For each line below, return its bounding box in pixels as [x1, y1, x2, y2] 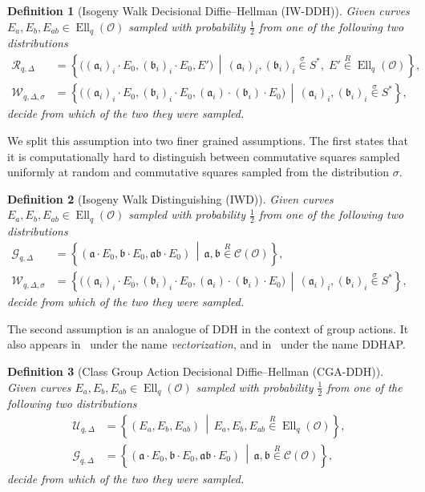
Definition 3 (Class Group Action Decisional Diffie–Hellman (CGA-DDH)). [7, 363, 384, 380]
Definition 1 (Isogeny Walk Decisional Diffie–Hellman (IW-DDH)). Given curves [7, 2, 410, 18]
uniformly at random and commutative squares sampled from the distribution [7, 163, 390, 180]
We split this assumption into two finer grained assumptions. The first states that [7, 132, 408, 148]
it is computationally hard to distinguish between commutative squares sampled [7, 147, 400, 164]
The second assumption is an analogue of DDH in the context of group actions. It [7, 320, 409, 337]
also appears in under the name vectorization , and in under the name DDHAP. [7, 336, 406, 353]
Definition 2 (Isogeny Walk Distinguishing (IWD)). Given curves [7, 190, 334, 207]
